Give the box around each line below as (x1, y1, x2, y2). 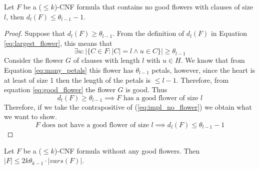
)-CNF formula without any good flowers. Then (54, 145, 200, 156)
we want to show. (4, 111, 57, 122)
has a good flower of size (123, 94, 198, 102)
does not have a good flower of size (42, 121, 149, 129)
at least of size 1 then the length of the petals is (4, 74, 151, 85)
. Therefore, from (176, 74, 229, 85)
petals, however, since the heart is (151, 64, 255, 75)
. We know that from (180, 55, 245, 65)
